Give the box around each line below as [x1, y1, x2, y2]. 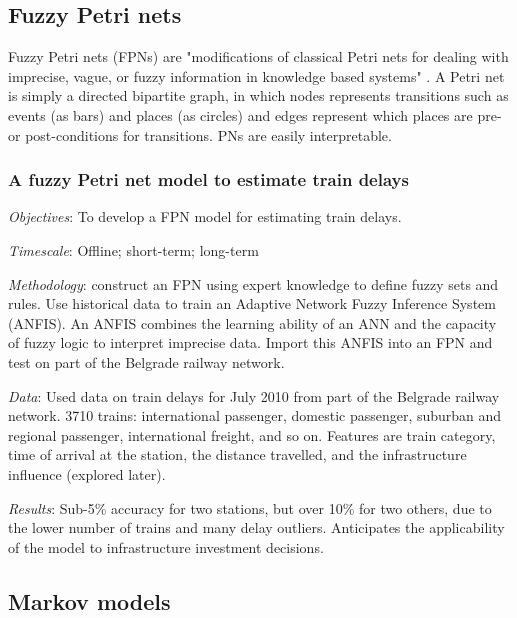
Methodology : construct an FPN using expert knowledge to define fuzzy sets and [8, 273, 499, 294]
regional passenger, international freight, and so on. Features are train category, [8, 424, 496, 445]
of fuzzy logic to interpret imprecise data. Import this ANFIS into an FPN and [8, 332, 493, 353]
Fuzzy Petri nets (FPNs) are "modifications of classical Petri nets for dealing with [8, 46, 509, 67]
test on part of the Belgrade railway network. [8, 351, 285, 372]
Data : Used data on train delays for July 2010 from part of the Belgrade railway [8, 385, 500, 406]
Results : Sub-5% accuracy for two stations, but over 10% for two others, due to [8, 497, 492, 518]
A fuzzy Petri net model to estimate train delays [8, 167, 409, 192]
